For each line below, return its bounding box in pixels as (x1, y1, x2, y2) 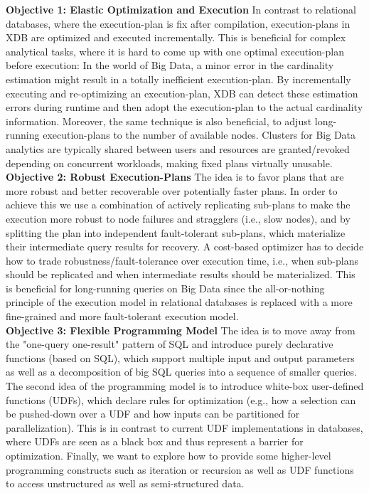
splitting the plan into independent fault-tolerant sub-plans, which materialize (6, 225, 346, 240)
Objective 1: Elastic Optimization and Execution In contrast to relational (6, 2, 356, 16)
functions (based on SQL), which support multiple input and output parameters (6, 350, 355, 365)
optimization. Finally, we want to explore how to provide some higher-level (6, 448, 331, 462)
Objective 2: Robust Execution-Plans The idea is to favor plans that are (6, 169, 344, 184)
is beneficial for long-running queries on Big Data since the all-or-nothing (6, 280, 325, 295)
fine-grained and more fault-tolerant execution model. (6, 309, 239, 324)
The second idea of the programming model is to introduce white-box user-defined (6, 378, 364, 393)
